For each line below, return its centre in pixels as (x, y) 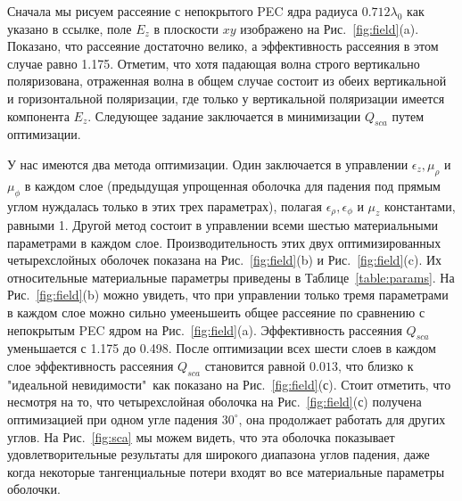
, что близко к (375, 365)
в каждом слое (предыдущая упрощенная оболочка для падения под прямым (232, 185)
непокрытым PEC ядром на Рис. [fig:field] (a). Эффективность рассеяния (205, 329)
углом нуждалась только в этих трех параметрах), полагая (165, 205)
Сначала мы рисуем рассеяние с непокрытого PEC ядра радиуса (183, 11)
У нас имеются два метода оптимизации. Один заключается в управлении (208, 164)
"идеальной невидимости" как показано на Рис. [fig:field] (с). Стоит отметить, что (229, 384)
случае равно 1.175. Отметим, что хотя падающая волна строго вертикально (214, 63)
